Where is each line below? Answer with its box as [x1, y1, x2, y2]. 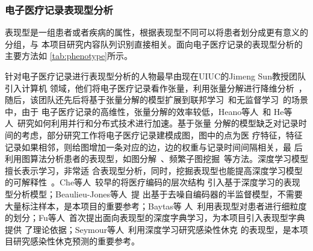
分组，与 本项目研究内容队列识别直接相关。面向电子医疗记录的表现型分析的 [5, 37, 303, 50]
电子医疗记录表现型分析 [5, 2, 113, 17]
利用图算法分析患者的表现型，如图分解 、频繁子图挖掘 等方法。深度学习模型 [5, 152, 308, 165]
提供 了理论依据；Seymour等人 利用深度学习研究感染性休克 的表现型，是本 [5, 223, 300, 235]
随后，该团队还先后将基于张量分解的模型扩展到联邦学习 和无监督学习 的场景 [5, 93, 308, 106]
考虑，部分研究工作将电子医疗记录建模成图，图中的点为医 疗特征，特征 [21, 128, 303, 141]
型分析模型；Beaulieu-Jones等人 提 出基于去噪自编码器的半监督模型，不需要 [5, 187, 303, 200]
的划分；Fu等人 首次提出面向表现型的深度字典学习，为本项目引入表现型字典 [5, 211, 305, 224]
